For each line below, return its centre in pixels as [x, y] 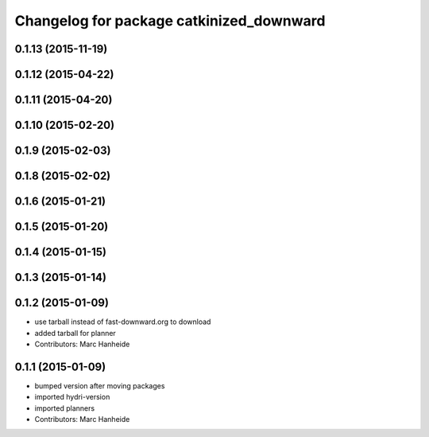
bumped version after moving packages [100, 385]
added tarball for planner [75, 333]
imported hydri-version [72, 397]
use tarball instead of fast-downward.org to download [123, 322]
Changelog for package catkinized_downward [170, 21]
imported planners [65, 408]
